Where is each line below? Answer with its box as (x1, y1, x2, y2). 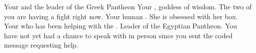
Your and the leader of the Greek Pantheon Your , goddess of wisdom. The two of (4, 1, 252, 11)
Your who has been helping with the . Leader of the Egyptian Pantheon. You (4, 21, 237, 31)
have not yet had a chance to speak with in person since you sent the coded (4, 30, 233, 40)
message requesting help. (4, 40, 78, 50)
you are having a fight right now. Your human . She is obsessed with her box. (4, 11, 238, 21)
